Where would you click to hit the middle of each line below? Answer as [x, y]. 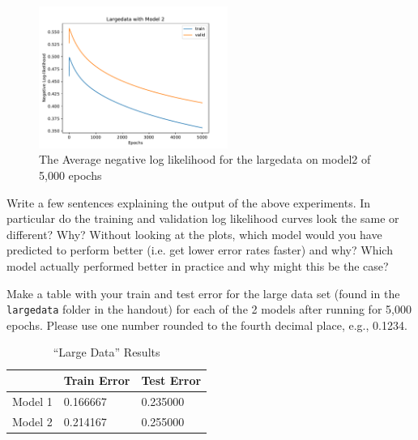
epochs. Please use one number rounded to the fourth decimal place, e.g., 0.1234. [207, 325]
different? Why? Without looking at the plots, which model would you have [194, 234]
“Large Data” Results [107, 352]
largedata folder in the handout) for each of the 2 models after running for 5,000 [209, 309]
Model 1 [32, 401]
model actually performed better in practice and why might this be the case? [198, 266]
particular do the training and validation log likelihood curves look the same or [203, 218]
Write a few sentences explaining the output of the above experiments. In [189, 202]
